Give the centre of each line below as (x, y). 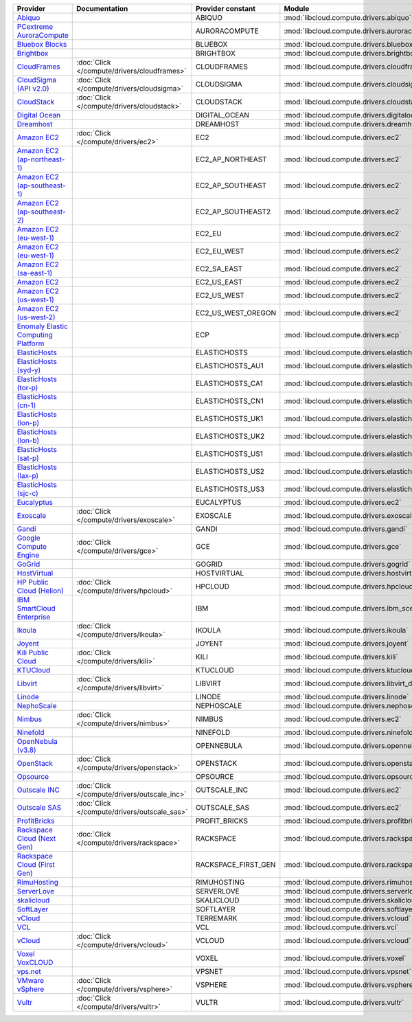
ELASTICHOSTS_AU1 (230, 366)
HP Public (33, 582)
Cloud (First (36, 864)
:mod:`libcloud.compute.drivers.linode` (346, 697)
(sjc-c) (28, 493)
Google (28, 538)
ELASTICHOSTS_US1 (230, 454)
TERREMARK (217, 918)
